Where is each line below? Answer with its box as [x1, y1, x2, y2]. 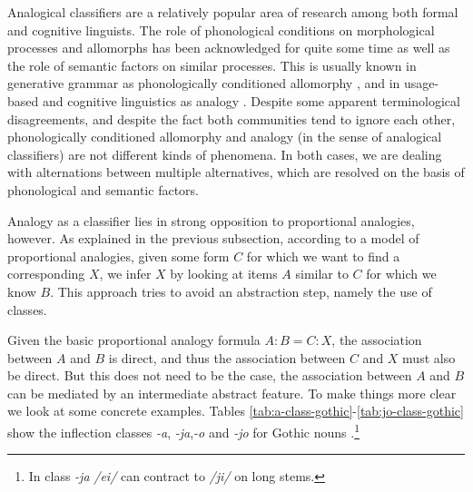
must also [402, 348, 456, 367]
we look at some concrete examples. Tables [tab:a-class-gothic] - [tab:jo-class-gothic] [7, 401, 464, 420]
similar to [295, 264, 349, 283]
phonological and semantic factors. [7, 180, 199, 199]
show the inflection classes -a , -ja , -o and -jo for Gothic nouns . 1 [7, 420, 360, 441]
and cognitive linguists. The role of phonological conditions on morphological [7, 20, 435, 39]
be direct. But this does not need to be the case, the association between [7, 366, 412, 385]
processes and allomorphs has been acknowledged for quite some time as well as [7, 38, 450, 57]
